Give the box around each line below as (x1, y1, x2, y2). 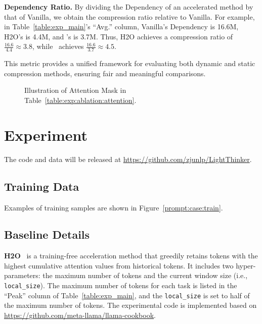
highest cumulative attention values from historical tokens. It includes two (4, 260, 234, 271)
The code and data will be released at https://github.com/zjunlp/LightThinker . (4, 153, 252, 164)
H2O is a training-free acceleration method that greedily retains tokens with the (4, 250, 258, 261)
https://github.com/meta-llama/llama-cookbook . (4, 309, 156, 320)
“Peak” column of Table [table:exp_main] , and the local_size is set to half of (4, 290, 250, 300)
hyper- (236, 260, 256, 271)
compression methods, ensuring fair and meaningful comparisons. (4, 68, 206, 78)
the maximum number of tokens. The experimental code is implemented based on (4, 300, 257, 310)
